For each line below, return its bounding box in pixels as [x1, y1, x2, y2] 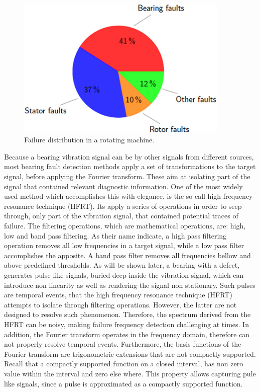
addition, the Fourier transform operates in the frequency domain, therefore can [4, 329, 250, 339]
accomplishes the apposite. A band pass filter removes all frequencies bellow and [4, 250, 251, 260]
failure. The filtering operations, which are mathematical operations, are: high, [4, 220, 246, 231]
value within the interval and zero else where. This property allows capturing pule [4, 368, 256, 378]
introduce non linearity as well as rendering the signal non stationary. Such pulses [4, 279, 255, 290]
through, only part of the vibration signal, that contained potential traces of [4, 210, 238, 221]
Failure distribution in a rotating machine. [24, 134, 155, 145]
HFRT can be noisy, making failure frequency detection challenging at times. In [4, 319, 249, 329]
